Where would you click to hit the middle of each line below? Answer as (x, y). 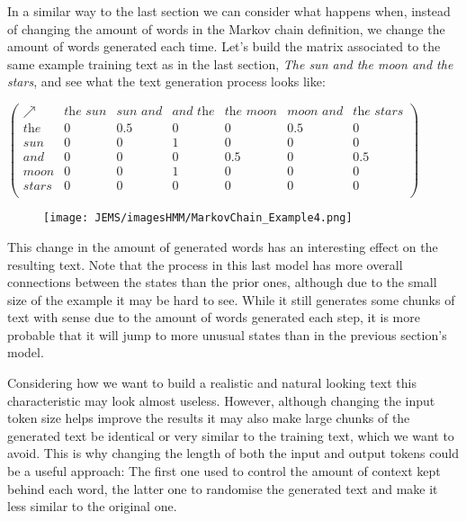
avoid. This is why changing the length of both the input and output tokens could (233, 453)
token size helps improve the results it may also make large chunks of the (209, 418)
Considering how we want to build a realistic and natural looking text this (212, 383)
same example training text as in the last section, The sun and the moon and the (230, 63)
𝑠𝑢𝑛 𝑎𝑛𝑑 (139, 112)
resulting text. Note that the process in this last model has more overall (205, 264)
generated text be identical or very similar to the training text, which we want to (231, 435)
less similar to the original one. (92, 506)
